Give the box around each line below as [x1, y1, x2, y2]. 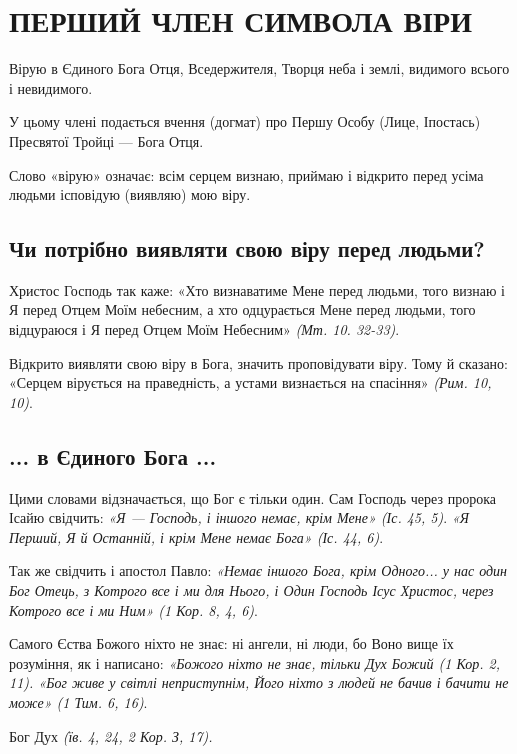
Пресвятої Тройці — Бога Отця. [9, 130, 204, 151]
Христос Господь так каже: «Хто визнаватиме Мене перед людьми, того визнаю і [9, 279, 505, 300]
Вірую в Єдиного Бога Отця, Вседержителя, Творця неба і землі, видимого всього [9, 58, 510, 79]
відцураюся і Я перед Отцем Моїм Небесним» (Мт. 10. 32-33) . [9, 319, 400, 340]
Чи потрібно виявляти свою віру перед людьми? [9, 233, 485, 264]
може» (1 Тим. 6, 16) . [9, 692, 148, 712]
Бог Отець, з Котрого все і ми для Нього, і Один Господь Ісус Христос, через [9, 580, 494, 601]
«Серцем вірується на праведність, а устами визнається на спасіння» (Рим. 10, [9, 372, 492, 393]
